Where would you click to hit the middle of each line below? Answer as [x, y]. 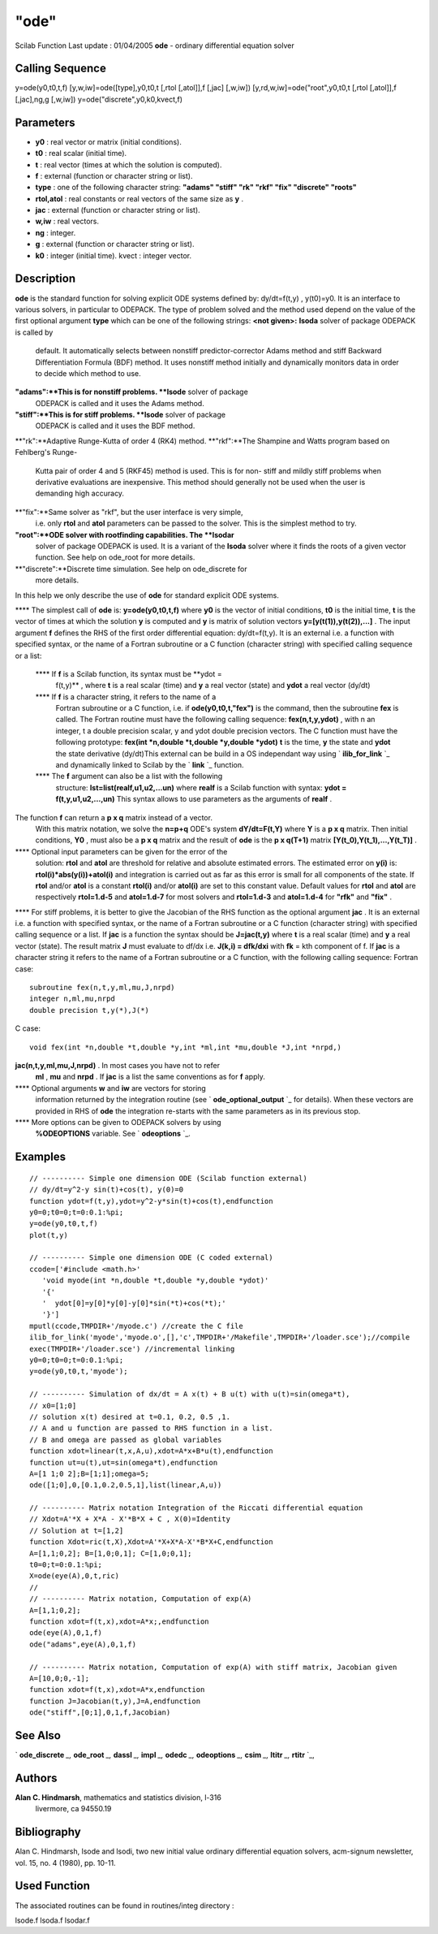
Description [45, 279]
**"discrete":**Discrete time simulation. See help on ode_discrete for [131, 569]
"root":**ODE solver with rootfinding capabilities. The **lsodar [125, 534]
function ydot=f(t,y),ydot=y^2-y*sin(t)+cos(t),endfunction [151, 1201]
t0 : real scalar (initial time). [81, 154]
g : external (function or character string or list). [115, 244]
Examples [41, 1157]
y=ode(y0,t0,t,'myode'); [79, 1372]
